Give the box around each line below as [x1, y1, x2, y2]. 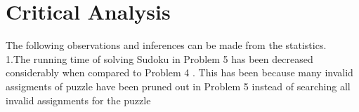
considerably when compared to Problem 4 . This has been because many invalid [6, 65, 353, 80]
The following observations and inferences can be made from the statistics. [6, 38, 327, 52]
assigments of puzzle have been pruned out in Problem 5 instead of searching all [6, 78, 351, 93]
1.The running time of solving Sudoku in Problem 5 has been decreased [6, 51, 313, 66]
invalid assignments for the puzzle [6, 92, 151, 107]
